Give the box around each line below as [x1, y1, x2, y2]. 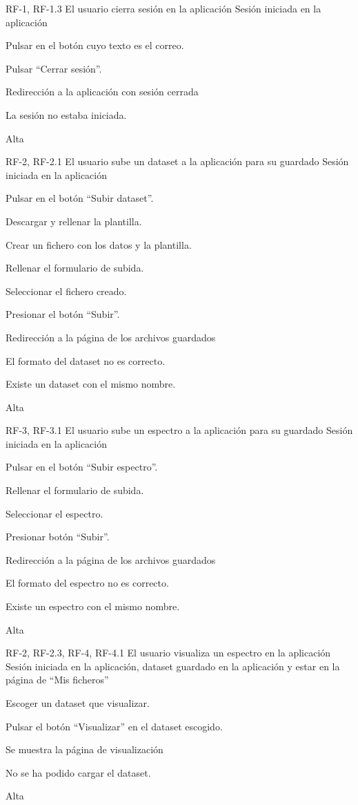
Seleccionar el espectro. [6, 506, 103, 520]
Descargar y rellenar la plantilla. [6, 214, 142, 228]
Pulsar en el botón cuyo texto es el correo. [6, 38, 184, 53]
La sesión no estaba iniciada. [6, 107, 127, 122]
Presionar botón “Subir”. [6, 529, 110, 544]
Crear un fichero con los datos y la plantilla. [6, 237, 192, 252]
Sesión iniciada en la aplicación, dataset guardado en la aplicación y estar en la [6, 659, 340, 673]
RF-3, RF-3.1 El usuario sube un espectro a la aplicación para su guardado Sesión [6, 423, 353, 437]
